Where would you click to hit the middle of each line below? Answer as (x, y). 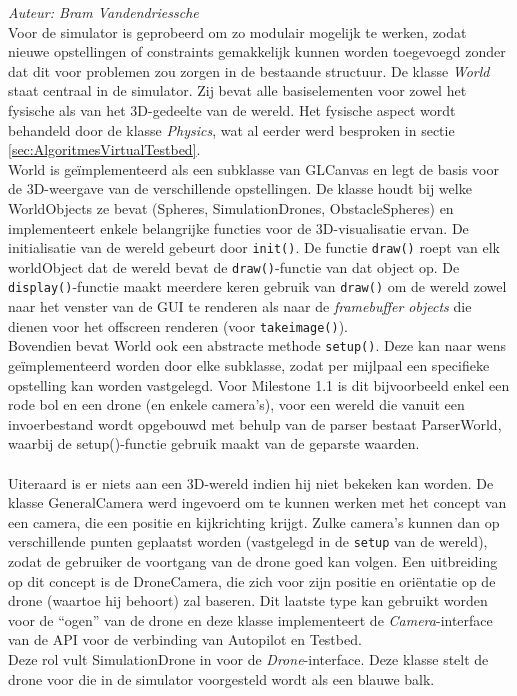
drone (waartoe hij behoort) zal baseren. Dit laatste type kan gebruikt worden (248, 600)
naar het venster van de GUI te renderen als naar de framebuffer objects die (240, 306)
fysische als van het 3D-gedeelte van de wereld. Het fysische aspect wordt (232, 109)
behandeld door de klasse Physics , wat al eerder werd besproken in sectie (231, 129)
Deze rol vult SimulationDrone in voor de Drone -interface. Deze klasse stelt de (248, 658)
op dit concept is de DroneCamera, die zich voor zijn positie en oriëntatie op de (252, 580)
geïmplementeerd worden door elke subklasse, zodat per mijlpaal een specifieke (249, 365)
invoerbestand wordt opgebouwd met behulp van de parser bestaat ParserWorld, (255, 423)
